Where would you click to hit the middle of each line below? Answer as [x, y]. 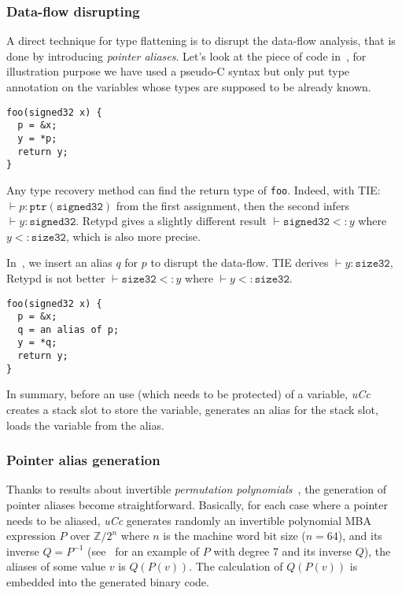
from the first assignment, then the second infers [233, 205]
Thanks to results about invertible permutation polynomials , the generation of [197, 489]
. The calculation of [236, 566]
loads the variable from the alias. [85, 425]
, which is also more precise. [133, 236]
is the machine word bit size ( [234, 536]
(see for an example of [144, 551]
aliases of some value [56, 566]
